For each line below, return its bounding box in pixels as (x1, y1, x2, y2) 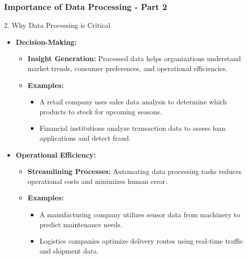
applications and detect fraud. (39, 132, 131, 143)
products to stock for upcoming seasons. (39, 106, 162, 116)
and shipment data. (39, 245, 99, 256)
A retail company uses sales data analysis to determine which (39, 96, 227, 107)
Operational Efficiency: (15, 149, 96, 160)
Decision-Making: (15, 36, 77, 47)
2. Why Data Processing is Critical (4, 20, 111, 30)
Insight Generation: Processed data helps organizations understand (27, 53, 241, 64)
